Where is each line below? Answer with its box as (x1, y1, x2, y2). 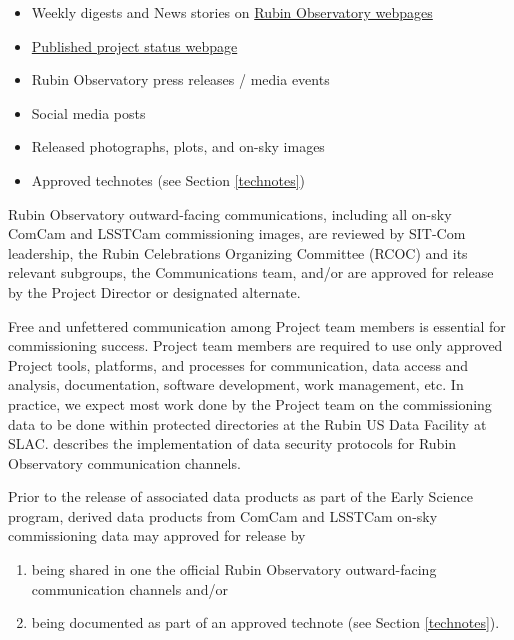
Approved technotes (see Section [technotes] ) (31, 169, 306, 190)
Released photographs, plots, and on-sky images (31, 136, 325, 157)
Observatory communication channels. (8, 452, 241, 473)
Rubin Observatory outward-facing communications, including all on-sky (8, 203, 452, 224)
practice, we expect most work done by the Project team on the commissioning (8, 393, 492, 414)
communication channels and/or (31, 578, 228, 599)
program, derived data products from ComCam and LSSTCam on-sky (8, 505, 438, 526)
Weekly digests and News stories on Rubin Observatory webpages (31, 2, 433, 22)
